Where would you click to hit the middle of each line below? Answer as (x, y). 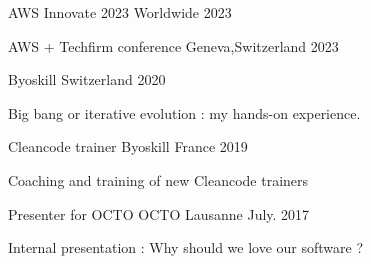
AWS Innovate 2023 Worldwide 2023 (120, 12)
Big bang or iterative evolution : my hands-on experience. (184, 112)
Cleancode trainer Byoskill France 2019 (128, 146)
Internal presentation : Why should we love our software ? (186, 247)
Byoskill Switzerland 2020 (87, 79)
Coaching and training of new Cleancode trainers (158, 179)
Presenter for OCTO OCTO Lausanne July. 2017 (159, 213)
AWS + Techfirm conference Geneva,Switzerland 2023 (173, 45)
